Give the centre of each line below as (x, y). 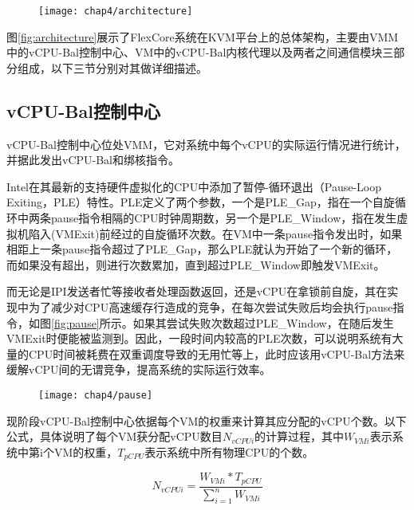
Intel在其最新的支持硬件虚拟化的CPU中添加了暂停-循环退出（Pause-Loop (194, 186)
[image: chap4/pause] (96, 395)
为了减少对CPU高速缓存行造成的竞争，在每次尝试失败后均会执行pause (211, 306)
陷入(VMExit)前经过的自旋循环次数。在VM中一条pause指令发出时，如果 (215, 233)
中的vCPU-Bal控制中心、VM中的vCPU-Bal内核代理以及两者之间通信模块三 (200, 52)
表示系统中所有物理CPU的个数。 (229, 451)
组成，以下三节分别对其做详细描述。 (112, 67)
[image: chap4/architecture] (116, 11)
